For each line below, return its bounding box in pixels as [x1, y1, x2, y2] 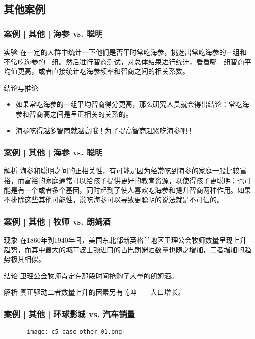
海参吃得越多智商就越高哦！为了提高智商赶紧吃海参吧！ [15, 125, 194, 135]
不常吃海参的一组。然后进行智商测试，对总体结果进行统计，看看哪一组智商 [4, 56, 244, 66]
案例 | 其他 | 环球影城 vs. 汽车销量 [4, 308, 135, 320]
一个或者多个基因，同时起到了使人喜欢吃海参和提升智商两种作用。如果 [24, 185, 251, 195]
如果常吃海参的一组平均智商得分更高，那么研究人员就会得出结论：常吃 [15, 99, 242, 109]
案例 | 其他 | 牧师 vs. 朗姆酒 [4, 215, 111, 227]
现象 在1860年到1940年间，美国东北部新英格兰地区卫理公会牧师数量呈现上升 [4, 234, 247, 245]
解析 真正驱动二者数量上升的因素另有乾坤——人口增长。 [4, 287, 185, 297]
